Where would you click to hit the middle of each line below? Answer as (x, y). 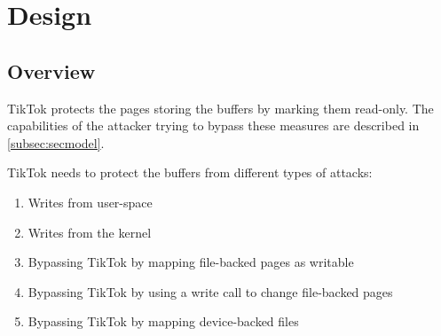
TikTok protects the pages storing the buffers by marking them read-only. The (220, 108)
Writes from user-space (90, 202)
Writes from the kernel (90, 232)
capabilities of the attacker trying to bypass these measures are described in (213, 125)
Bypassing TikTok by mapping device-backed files (163, 321)
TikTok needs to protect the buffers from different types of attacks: (190, 172)
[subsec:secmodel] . (56, 142)
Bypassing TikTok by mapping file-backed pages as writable (191, 262)
